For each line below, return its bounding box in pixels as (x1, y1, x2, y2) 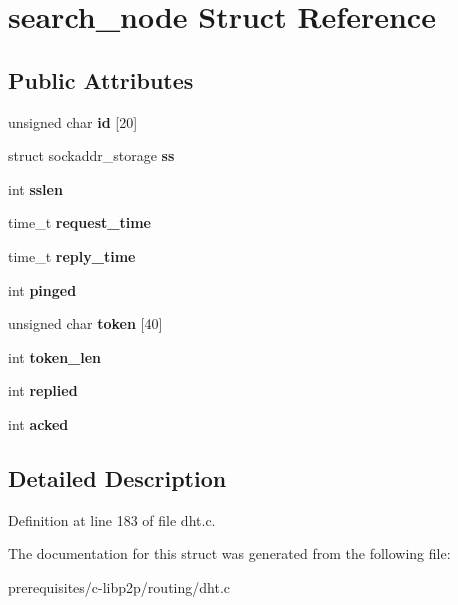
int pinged (8, 279, 77, 300)
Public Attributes (8, 64, 194, 95)
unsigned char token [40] (8, 313, 163, 334)
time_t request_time (8, 212, 151, 233)
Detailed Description (8, 462, 227, 493)
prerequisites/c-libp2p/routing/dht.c (8, 576, 230, 597)
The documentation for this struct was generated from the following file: (8, 543, 451, 564)
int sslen (8, 178, 63, 199)
